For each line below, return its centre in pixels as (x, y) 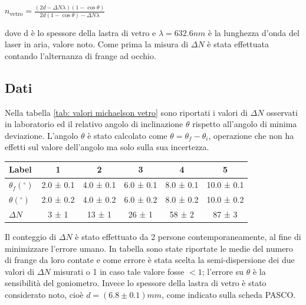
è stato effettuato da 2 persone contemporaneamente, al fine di (188, 237)
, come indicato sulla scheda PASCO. (229, 295)
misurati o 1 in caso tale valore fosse (119, 271)
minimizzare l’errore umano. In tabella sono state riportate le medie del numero (149, 248)
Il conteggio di (31, 237)
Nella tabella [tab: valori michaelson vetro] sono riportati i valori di (126, 112)
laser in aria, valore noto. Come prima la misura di (97, 44)
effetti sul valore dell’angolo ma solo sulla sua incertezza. (107, 147)
